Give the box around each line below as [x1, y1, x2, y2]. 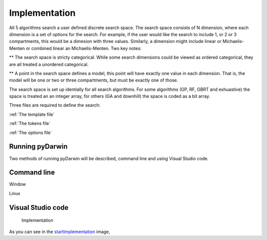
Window [9, 181, 26, 187]
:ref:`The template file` [9, 111, 55, 117]
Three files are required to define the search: [9, 102, 101, 108]
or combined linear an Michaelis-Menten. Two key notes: [25, 45, 142, 51]
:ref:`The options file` [9, 129, 52, 135]
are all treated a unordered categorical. [9, 61, 89, 67]
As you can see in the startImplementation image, [9, 229, 110, 235]
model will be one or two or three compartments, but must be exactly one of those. [9, 77, 178, 83]
